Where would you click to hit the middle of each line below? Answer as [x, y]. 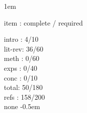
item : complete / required [43, 22]
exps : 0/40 [21, 68]
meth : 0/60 [22, 58]
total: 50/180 [23, 87]
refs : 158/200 [24, 97]
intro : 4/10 [21, 39]
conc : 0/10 [21, 77]
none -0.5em [22, 106]
